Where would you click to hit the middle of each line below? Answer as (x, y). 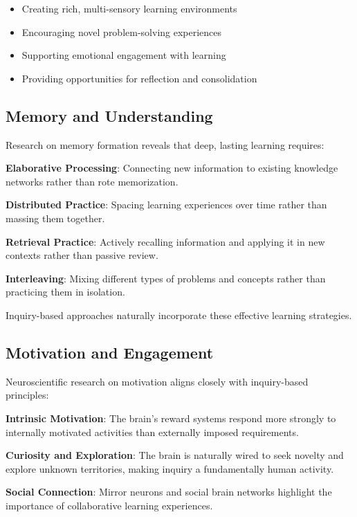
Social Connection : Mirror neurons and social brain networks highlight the (169, 492)
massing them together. (55, 218)
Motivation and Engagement (110, 352)
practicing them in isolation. (65, 292)
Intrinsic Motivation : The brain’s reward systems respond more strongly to (171, 418)
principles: (27, 395)
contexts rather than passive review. (82, 255)
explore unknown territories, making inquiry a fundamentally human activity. (170, 468)
